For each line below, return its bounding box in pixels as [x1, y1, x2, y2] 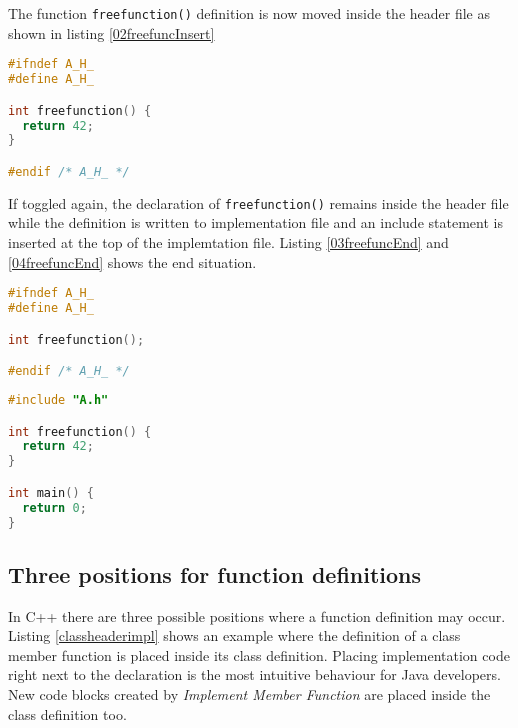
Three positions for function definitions [8, 558, 422, 589]
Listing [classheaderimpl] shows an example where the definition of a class [8, 625, 461, 646]
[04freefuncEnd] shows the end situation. [8, 251, 257, 272]
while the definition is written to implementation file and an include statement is [8, 212, 503, 233]
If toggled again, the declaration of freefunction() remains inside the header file [8, 192, 509, 213]
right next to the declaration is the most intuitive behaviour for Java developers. [8, 664, 501, 685]
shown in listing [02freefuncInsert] [8, 22, 215, 43]
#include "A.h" [8, 393, 109, 408]
